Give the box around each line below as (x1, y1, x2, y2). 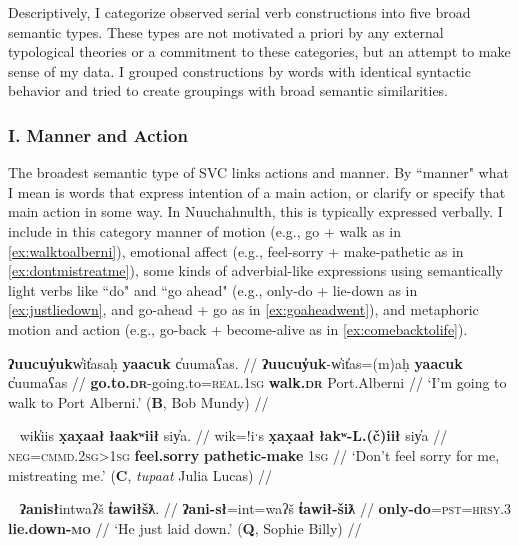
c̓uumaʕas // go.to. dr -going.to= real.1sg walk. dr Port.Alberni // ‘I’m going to (8, 372, 507, 393)
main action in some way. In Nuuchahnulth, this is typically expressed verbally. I (8, 201, 503, 222)
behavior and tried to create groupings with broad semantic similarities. (8, 80, 449, 101)
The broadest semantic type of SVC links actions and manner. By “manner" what (8, 162, 509, 183)
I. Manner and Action (8, 122, 188, 147)
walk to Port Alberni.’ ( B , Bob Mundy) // (8, 391, 269, 412)
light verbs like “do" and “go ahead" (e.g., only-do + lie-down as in (8, 279, 418, 300)
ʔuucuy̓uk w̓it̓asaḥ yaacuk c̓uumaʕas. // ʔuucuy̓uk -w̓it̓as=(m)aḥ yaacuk (8, 352, 463, 373)
